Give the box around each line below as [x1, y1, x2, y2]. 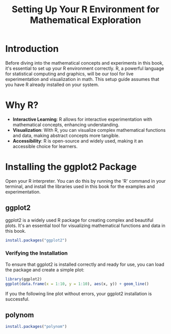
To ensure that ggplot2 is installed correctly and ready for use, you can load [5, 261, 164, 267]
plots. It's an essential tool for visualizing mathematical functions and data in [5, 222, 165, 229]
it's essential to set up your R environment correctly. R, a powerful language [5, 65, 164, 71]
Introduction [5, 43, 59, 54]
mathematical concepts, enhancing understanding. [12, 121, 120, 128]
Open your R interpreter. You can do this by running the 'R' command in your [5, 178, 166, 184]
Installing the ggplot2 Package [5, 161, 137, 173]
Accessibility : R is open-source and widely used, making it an [12, 137, 144, 144]
